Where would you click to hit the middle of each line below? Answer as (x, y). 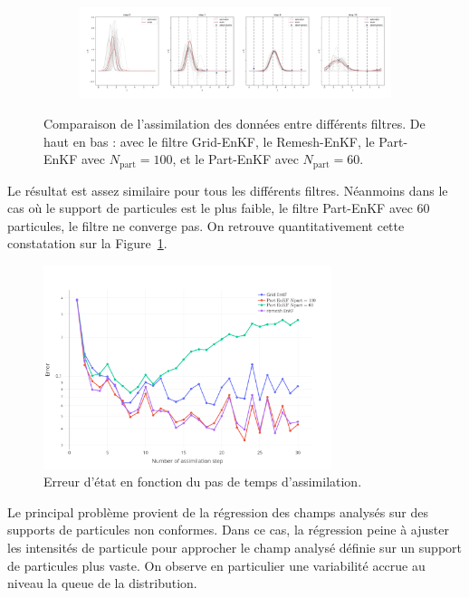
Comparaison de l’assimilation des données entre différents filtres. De (234, 124)
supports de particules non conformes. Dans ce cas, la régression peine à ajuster (228, 530)
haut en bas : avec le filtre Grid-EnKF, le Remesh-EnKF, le (209, 141)
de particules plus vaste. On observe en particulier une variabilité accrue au (216, 565)
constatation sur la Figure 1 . (87, 243)
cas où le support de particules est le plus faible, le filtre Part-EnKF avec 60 (219, 208)
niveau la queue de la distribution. (102, 583)
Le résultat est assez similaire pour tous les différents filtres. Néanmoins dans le (228, 190)
